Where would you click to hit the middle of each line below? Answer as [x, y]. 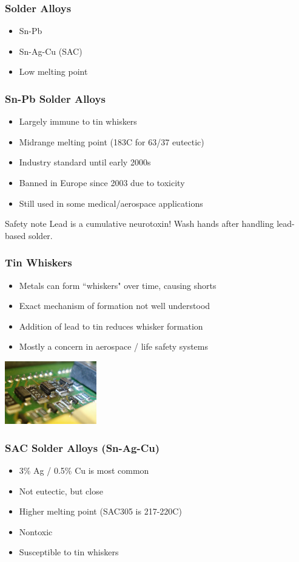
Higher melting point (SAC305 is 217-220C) [100, 511]
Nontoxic [36, 531]
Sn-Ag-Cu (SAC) [51, 51]
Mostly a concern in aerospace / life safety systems [114, 346]
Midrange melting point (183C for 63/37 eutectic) [112, 141]
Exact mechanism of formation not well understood [115, 306]
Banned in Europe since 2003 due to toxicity [102, 182]
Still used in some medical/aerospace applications [111, 203]
